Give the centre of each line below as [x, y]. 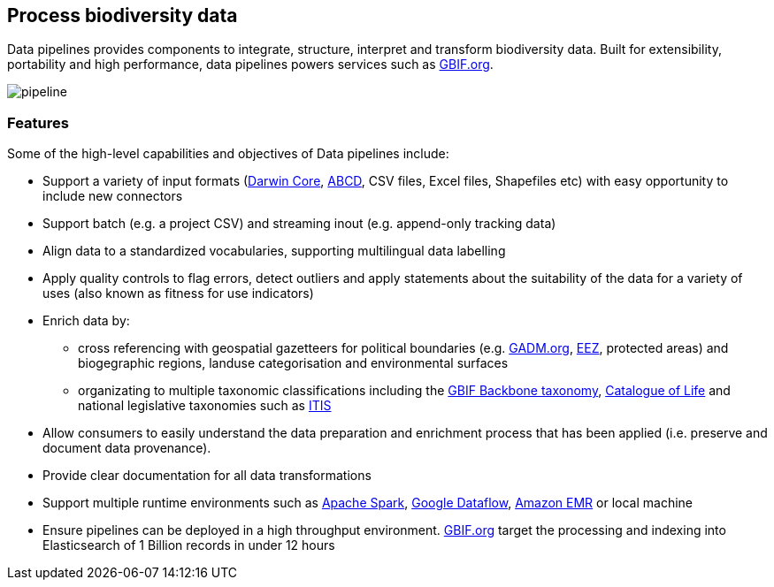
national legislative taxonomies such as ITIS [205, 406]
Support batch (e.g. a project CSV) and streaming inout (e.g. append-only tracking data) [299, 224]
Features [38, 122]
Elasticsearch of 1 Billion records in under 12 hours [189, 545]
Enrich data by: [86, 321]
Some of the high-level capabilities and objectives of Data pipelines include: [228, 154]
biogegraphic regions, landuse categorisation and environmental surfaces [293, 363]
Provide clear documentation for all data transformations [207, 476]
